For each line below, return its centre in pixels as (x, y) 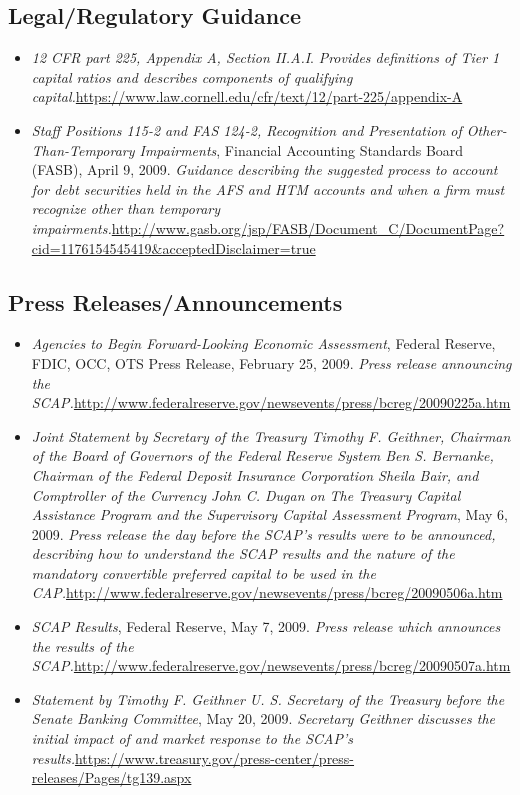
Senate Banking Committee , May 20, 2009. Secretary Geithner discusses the (263, 718)
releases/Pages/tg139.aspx (111, 777)
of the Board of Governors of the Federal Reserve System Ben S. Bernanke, (262, 455)
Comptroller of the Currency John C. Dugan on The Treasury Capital (246, 494)
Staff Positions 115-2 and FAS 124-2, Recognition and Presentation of (246, 129)
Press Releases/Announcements (175, 301)
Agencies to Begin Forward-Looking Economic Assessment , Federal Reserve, (263, 343)
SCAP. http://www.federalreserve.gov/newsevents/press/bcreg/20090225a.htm (271, 402)
